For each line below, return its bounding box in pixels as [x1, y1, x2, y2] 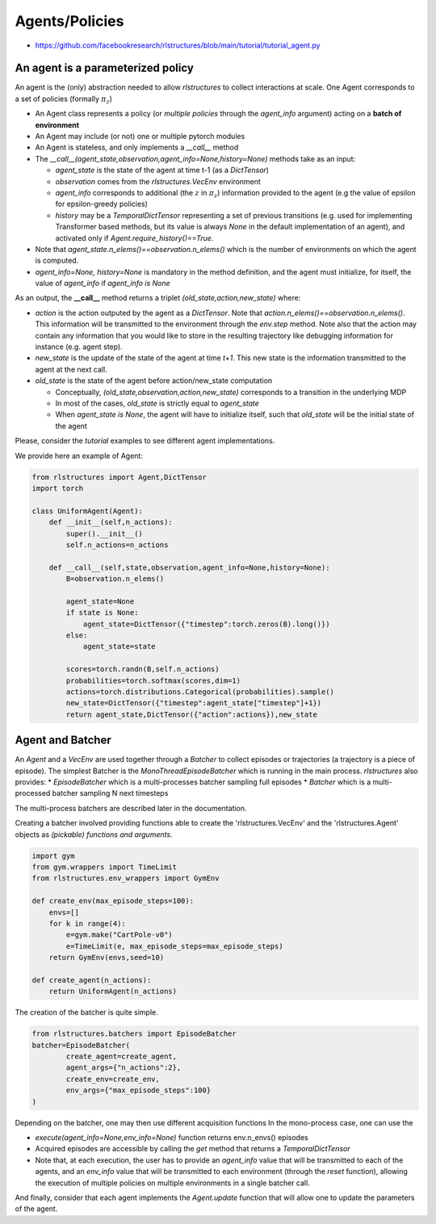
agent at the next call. [35, 364, 108, 374]
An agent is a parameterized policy [15, 61, 194, 75]
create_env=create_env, [65, 1075, 161, 1083]
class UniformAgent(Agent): [31, 506, 143, 515]
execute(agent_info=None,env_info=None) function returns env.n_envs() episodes [35, 1132, 308, 1142]
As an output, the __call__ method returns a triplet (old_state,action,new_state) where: [15, 293, 301, 303]
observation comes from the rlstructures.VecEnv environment [55, 176, 262, 186]
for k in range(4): [48, 919, 127, 928]
